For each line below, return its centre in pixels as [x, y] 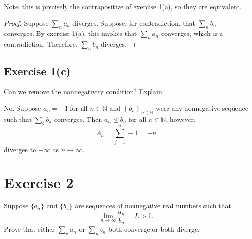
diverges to [20, 149]
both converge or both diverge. [154, 229]
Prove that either [29, 229]
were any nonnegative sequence [202, 108]
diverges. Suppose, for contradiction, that [134, 23]
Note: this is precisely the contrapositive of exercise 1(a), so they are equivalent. [123, 6]
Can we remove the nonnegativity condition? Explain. [84, 92]
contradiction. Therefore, [41, 44]
